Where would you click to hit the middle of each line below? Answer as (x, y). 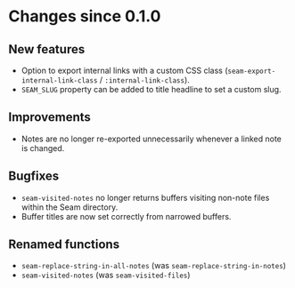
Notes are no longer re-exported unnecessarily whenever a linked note (152, 139)
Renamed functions (64, 245)
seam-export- (252, 71)
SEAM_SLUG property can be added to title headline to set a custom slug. (151, 89)
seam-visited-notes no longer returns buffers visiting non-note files (145, 197)
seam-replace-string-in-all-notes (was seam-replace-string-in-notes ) (154, 266)
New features (47, 49)
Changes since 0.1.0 (85, 16)
